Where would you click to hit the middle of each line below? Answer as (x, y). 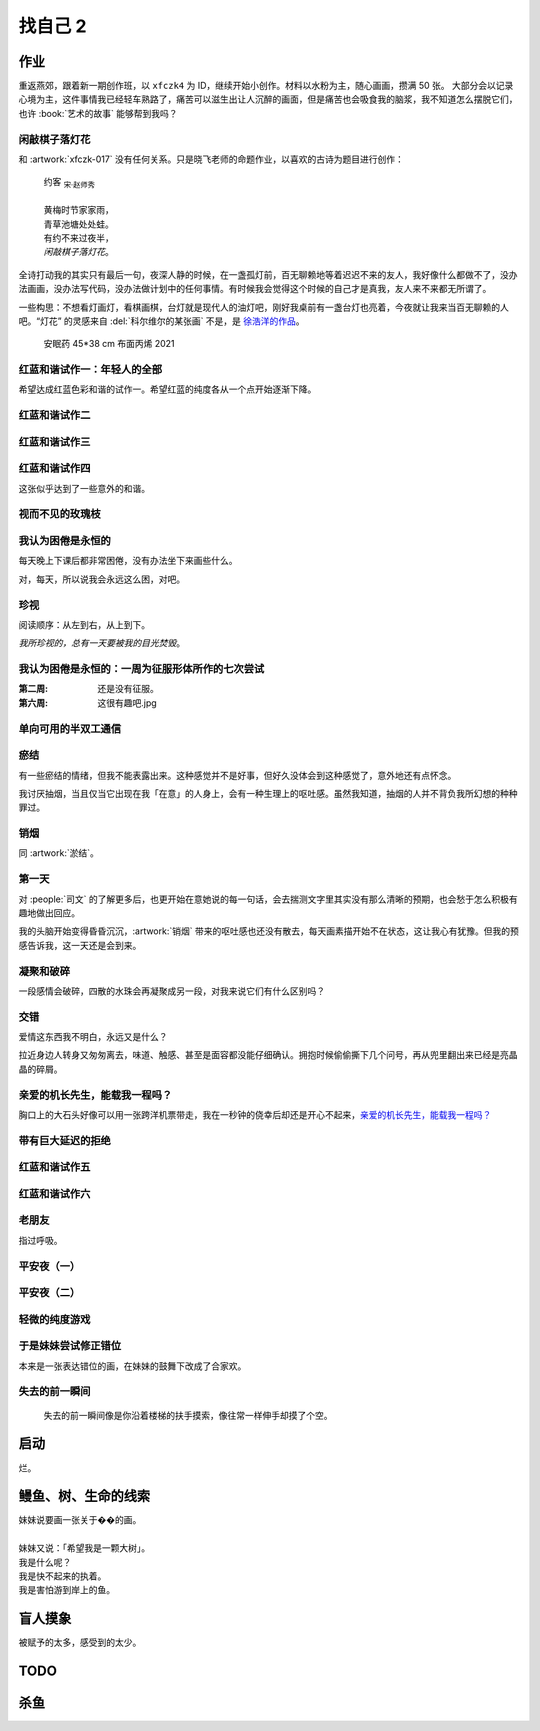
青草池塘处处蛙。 (78, 224)
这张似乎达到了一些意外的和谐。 (84, 488)
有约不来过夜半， (78, 237)
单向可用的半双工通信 (70, 728)
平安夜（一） (49, 1266)
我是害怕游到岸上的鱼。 (66, 1590)
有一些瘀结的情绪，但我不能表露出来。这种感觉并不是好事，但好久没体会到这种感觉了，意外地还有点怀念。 (237, 775)
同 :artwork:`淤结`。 (58, 853)
